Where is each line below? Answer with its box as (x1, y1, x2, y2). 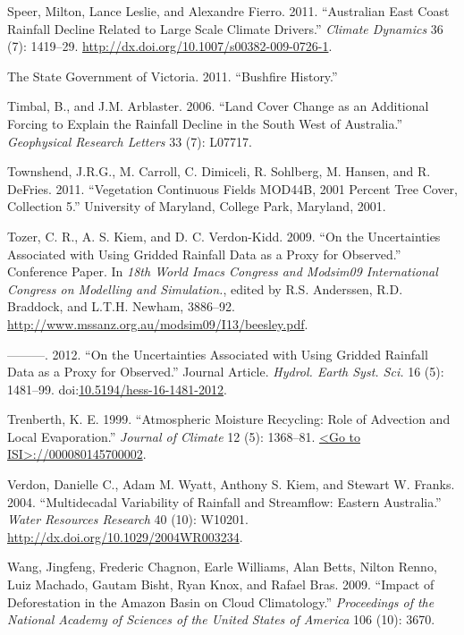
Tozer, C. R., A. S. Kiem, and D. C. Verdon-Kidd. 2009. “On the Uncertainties (7, 226, 441, 245)
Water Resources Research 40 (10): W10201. (7, 510, 249, 529)
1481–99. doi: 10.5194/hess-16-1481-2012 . (7, 379, 227, 398)
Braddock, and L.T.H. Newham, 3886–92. (7, 297, 235, 316)
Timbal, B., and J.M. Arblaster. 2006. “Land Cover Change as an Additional (7, 97, 429, 115)
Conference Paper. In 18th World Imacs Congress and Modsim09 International (7, 262, 438, 281)
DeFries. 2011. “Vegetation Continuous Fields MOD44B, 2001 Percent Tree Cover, (7, 179, 458, 198)
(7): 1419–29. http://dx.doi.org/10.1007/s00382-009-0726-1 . (7, 37, 333, 55)
